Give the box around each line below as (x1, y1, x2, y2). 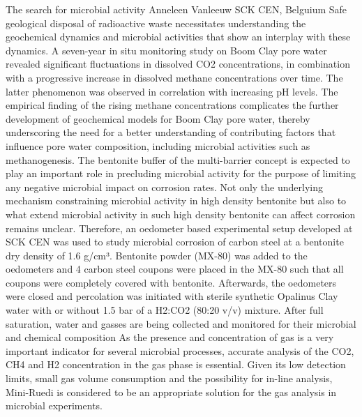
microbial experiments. (6, 398, 103, 413)
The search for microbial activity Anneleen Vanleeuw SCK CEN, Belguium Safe (6, 2, 347, 16)
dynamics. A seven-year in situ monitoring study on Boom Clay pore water (6, 43, 327, 57)
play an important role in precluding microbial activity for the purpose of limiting (6, 166, 356, 181)
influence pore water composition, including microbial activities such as (6, 138, 310, 153)
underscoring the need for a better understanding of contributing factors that (6, 125, 336, 139)
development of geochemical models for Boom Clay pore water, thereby (6, 111, 310, 126)
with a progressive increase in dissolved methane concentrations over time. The (6, 70, 343, 84)
